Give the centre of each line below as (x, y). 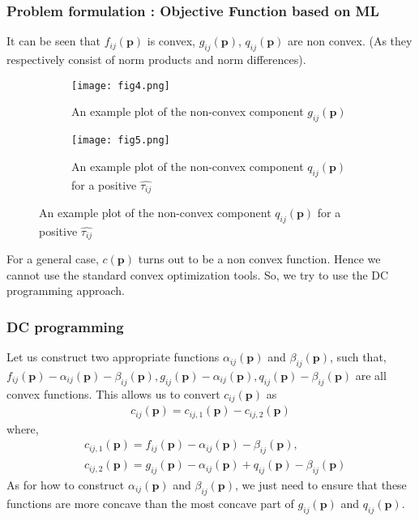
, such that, (358, 357)
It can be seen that (53, 41)
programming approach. (66, 290)
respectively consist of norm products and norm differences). (156, 60)
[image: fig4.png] (121, 85)
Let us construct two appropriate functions (113, 357)
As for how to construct (66, 485)
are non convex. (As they (350, 41)
